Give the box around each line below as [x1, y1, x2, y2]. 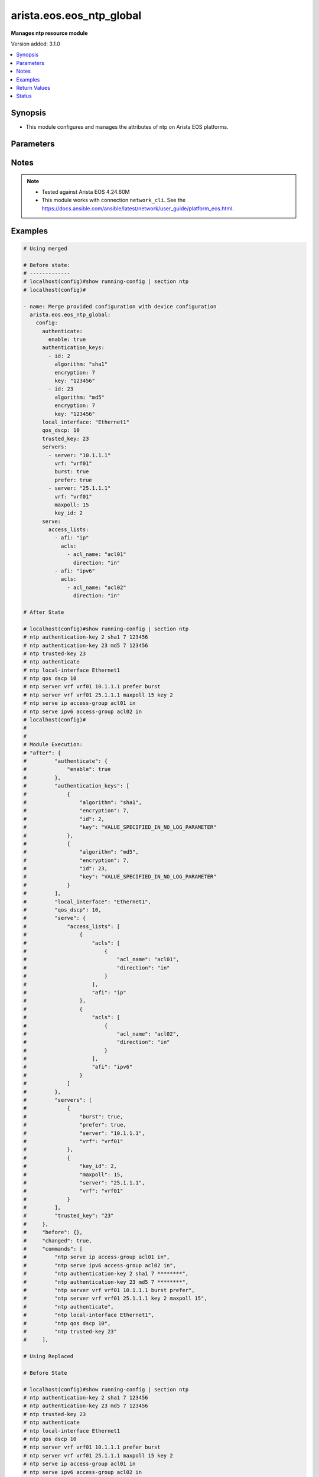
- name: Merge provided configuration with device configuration [23, 303, 217, 310]
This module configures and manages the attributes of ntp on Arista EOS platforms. [25, 123, 229, 131]
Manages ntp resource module [11, 30, 88, 37]
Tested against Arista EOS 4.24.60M [41, 188, 130, 195]
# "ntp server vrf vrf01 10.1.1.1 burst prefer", [23, 1287, 195, 1293]
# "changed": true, [23, 1237, 93, 1244]
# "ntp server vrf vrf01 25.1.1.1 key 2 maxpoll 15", [23, 1295, 207, 1302]
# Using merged [23, 245, 67, 252]
